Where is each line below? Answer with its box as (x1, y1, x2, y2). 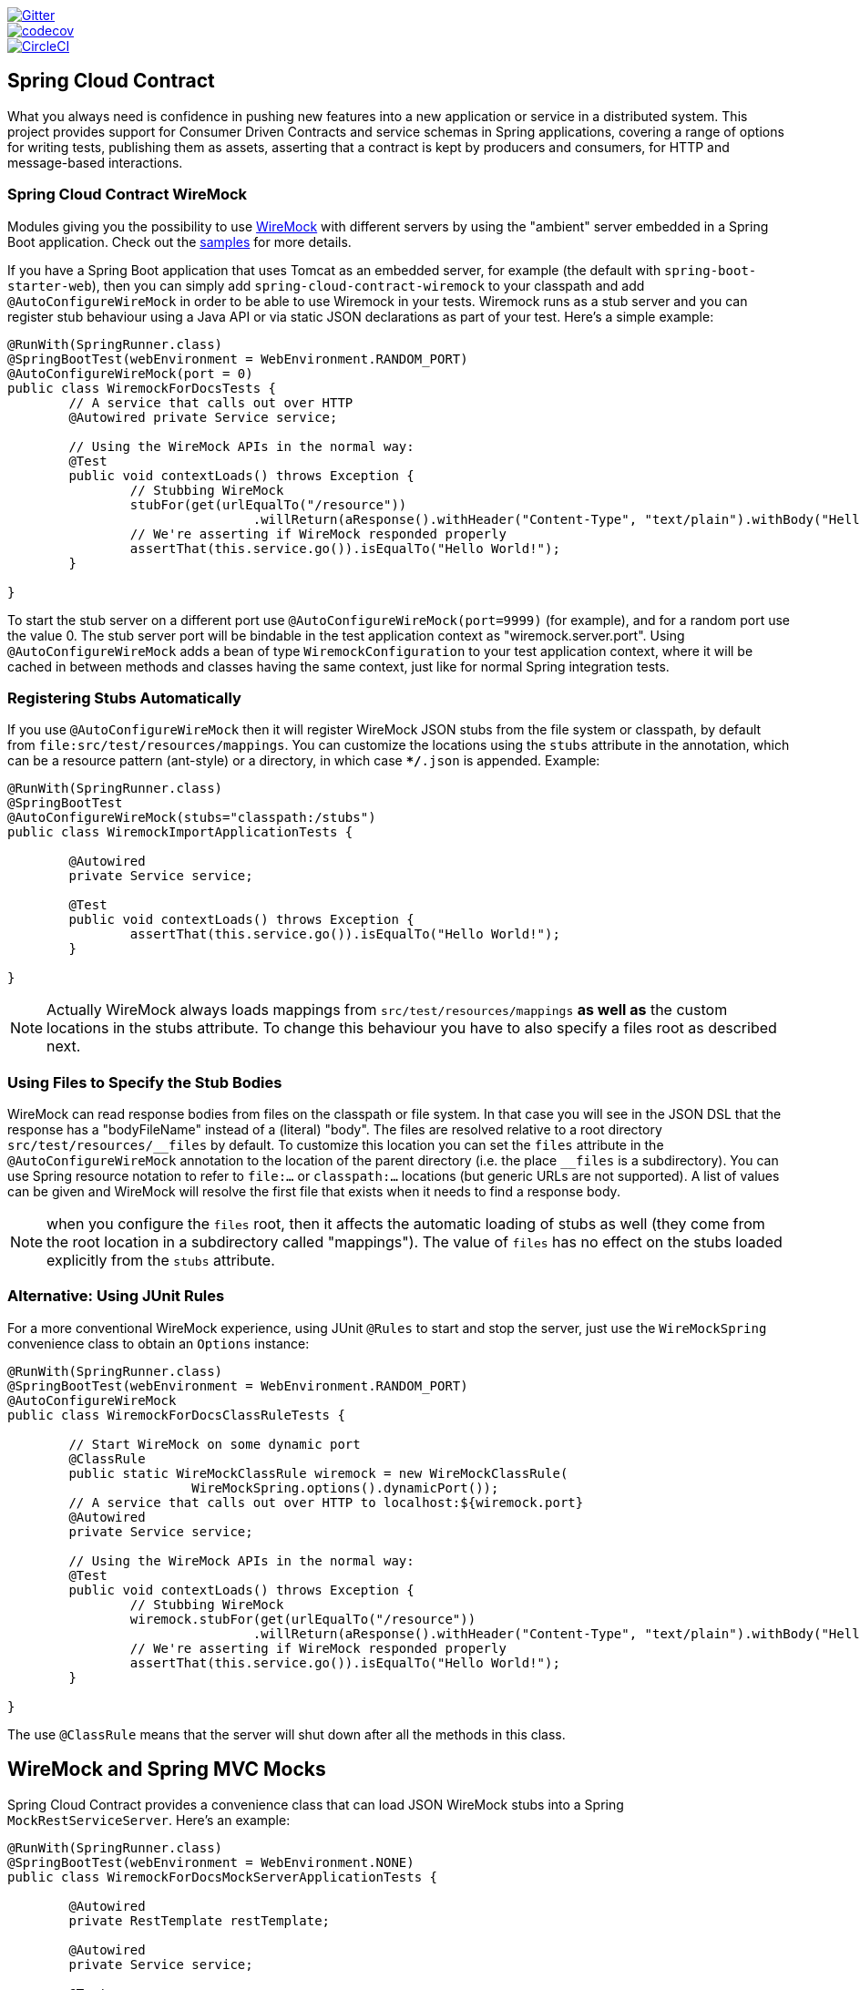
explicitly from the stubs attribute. (46, 1251, 275, 1270)
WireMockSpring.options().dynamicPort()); (191, 1480, 499, 1495)
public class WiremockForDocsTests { (7, 380, 277, 395)
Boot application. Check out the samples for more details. (7, 233, 352, 250)
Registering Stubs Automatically (7, 688, 241, 707)
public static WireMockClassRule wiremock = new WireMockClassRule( (68, 1465, 568, 1481)
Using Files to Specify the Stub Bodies (7, 1072, 282, 1092)
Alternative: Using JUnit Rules (7, 1287, 225, 1306)
